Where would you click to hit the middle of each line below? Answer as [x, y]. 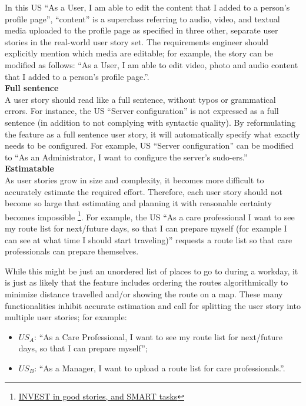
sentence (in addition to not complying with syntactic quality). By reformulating [150, 122]
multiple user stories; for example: [66, 317]
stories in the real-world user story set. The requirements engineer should [137, 41]
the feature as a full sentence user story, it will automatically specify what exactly [152, 134]
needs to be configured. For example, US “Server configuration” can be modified [149, 145]
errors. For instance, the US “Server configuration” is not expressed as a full [142, 111]
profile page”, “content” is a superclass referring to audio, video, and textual [142, 19]
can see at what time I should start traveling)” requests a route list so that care [149, 239]
